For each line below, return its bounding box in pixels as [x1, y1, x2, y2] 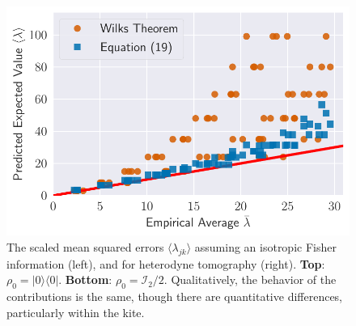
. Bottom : [58, 271, 112, 288]
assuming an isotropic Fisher [194, 238, 337, 255]
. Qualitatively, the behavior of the [163, 271, 337, 288]
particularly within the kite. [6, 303, 145, 320]
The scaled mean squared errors [6, 238, 164, 255]
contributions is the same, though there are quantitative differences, [6, 287, 343, 304]
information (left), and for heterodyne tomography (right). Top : [6, 255, 325, 272]
